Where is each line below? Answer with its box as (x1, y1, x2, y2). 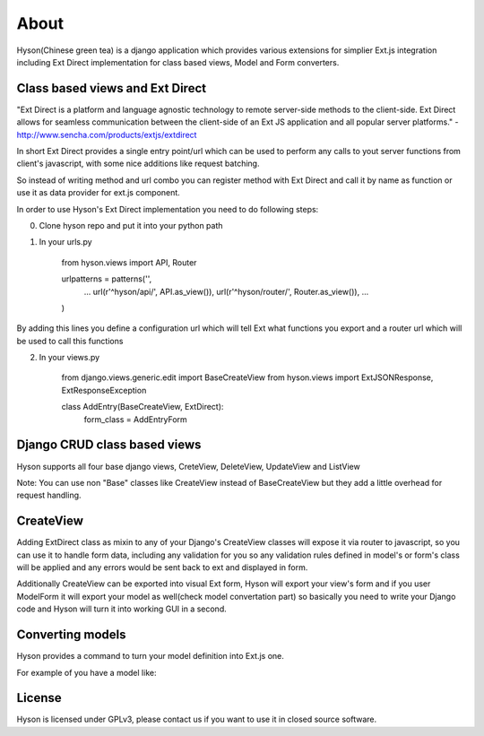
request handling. (16, 489, 82, 501)
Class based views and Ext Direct (16, 81, 206, 96)
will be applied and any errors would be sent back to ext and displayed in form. (16, 562, 308, 573)
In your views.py (39, 352, 100, 363)
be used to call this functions (16, 335, 124, 346)
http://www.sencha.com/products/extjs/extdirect (16, 129, 197, 140)
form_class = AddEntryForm (83, 413, 187, 425)
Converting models (16, 628, 126, 643)
